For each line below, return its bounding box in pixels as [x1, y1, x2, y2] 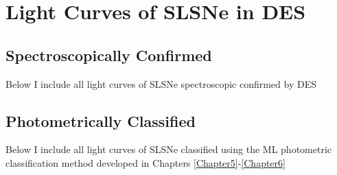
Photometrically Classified [5, 110, 196, 131]
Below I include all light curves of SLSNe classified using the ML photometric [5, 142, 332, 156]
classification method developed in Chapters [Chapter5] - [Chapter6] [5, 155, 286, 170]
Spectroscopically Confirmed [5, 44, 212, 65]
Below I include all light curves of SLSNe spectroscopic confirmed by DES [5, 76, 316, 91]
